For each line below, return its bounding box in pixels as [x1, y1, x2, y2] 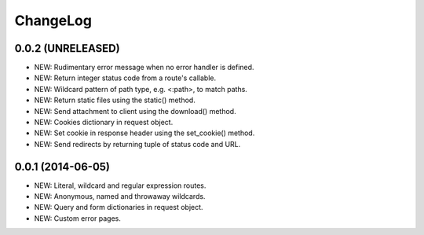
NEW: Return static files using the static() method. [34, 95, 196, 105]
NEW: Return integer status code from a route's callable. [34, 73, 216, 83]
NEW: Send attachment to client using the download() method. [34, 106, 236, 116]
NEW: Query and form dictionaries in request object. [34, 203, 203, 212]
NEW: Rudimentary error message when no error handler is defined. [34, 63, 254, 72]
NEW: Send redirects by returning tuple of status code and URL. [34, 139, 241, 149]
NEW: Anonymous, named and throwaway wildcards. [34, 192, 206, 201]
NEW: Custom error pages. [34, 213, 121, 223]
